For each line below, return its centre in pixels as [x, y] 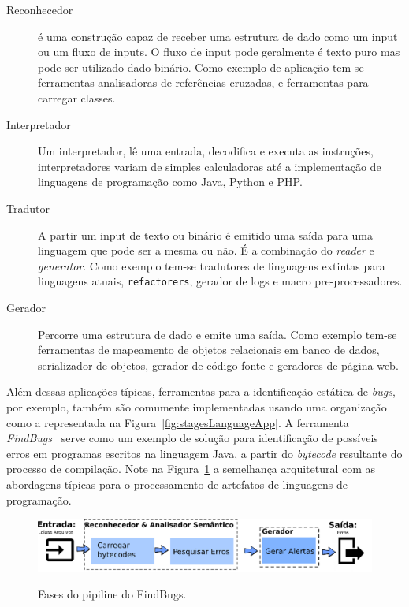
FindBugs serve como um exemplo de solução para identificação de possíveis [192, 438]
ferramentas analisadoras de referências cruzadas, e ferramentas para [203, 82]
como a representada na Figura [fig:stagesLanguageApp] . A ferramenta [178, 422]
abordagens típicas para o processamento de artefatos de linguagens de [177, 484]
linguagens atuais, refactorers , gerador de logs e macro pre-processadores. [220, 281]
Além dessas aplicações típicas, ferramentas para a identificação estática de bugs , [201, 391]
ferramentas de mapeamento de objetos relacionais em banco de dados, [209, 350]
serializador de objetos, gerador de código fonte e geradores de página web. [218, 365]
